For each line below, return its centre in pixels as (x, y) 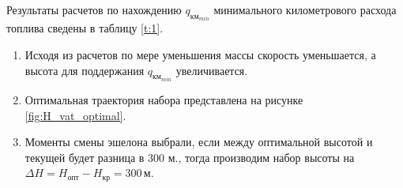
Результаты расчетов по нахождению (94, 9)
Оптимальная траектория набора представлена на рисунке (164, 100)
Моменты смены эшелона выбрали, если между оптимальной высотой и (199, 142)
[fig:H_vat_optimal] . (75, 115)
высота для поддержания (85, 70)
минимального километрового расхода (305, 9)
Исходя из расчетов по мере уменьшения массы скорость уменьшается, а (200, 55)
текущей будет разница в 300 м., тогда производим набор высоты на (190, 157)
